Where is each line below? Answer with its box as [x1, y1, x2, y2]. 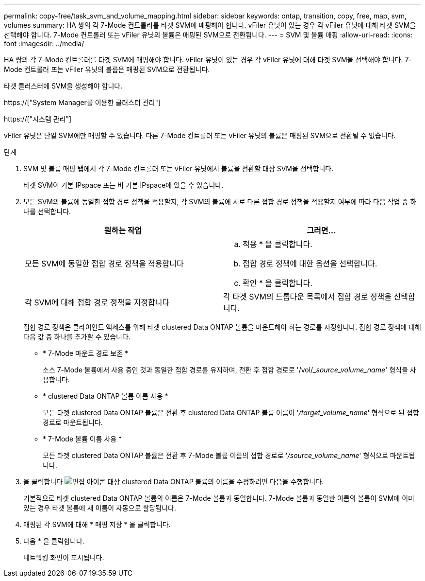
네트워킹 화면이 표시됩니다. [23, 553, 104, 562]
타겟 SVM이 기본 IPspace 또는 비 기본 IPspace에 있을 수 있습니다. [23, 181, 224, 189]
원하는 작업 [104, 226, 142, 235]
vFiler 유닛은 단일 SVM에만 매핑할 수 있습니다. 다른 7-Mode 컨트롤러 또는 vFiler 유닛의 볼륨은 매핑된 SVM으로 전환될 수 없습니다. [4, 131, 396, 140]
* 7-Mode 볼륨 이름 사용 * [43, 435, 122, 443]
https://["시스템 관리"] [4, 115, 72, 123]
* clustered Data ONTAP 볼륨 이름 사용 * [43, 392, 168, 400]
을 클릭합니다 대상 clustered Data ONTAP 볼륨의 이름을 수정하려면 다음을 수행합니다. [23, 477, 324, 486]
